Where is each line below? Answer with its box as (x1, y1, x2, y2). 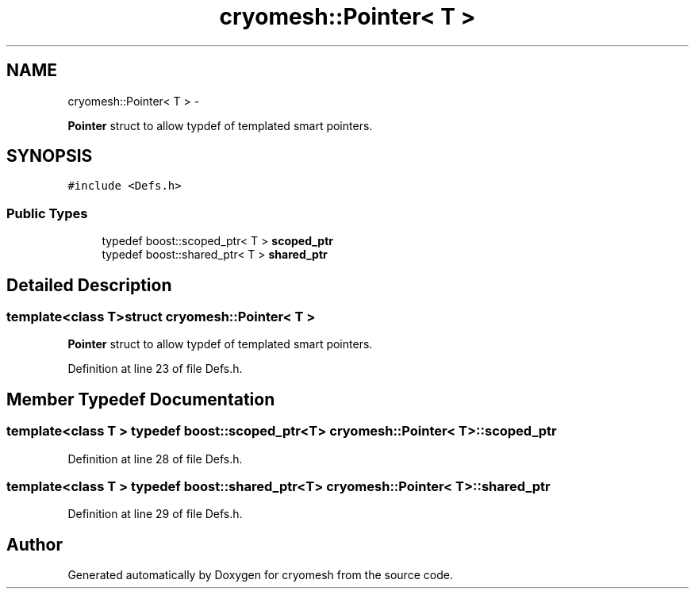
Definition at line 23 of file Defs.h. (67, 362, 243, 376)
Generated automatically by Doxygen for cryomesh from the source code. (67, 568, 453, 582)
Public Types (6, 205, 88, 221)
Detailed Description (6, 274, 172, 295)
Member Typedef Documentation (6, 389, 275, 409)
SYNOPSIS (6, 146, 93, 167)
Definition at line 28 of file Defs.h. (67, 451, 243, 466)
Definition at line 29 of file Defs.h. (67, 507, 243, 521)
